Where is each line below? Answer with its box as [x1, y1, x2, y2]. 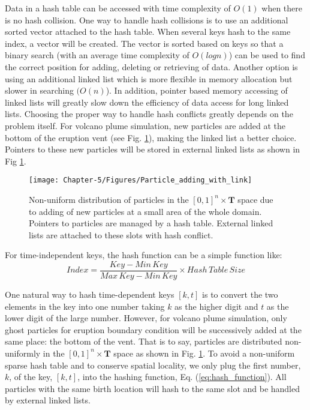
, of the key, [9, 370, 53, 383]
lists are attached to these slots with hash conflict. [29, 228, 213, 241]
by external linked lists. [5, 394, 91, 406]
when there [261, 2, 303, 14]
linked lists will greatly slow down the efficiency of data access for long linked [5, 95, 289, 108]
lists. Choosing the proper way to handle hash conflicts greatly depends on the [5, 107, 293, 120]
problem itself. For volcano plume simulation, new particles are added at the [5, 119, 286, 131]
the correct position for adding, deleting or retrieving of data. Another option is [5, 60, 298, 73]
